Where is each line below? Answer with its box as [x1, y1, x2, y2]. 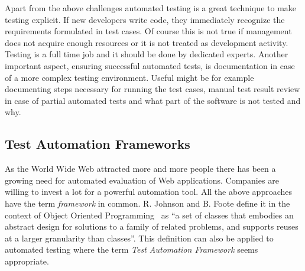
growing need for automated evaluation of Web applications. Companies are [5, 174, 279, 186]
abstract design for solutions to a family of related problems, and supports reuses [5, 220, 298, 233]
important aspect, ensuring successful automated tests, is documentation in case [5, 59, 295, 71]
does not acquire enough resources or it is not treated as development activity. [5, 36, 288, 48]
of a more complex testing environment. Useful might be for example [5, 71, 254, 83]
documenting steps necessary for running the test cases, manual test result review [5, 83, 300, 95]
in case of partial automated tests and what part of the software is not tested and [5, 94, 301, 106]
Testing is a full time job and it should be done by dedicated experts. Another [5, 48, 288, 60]
